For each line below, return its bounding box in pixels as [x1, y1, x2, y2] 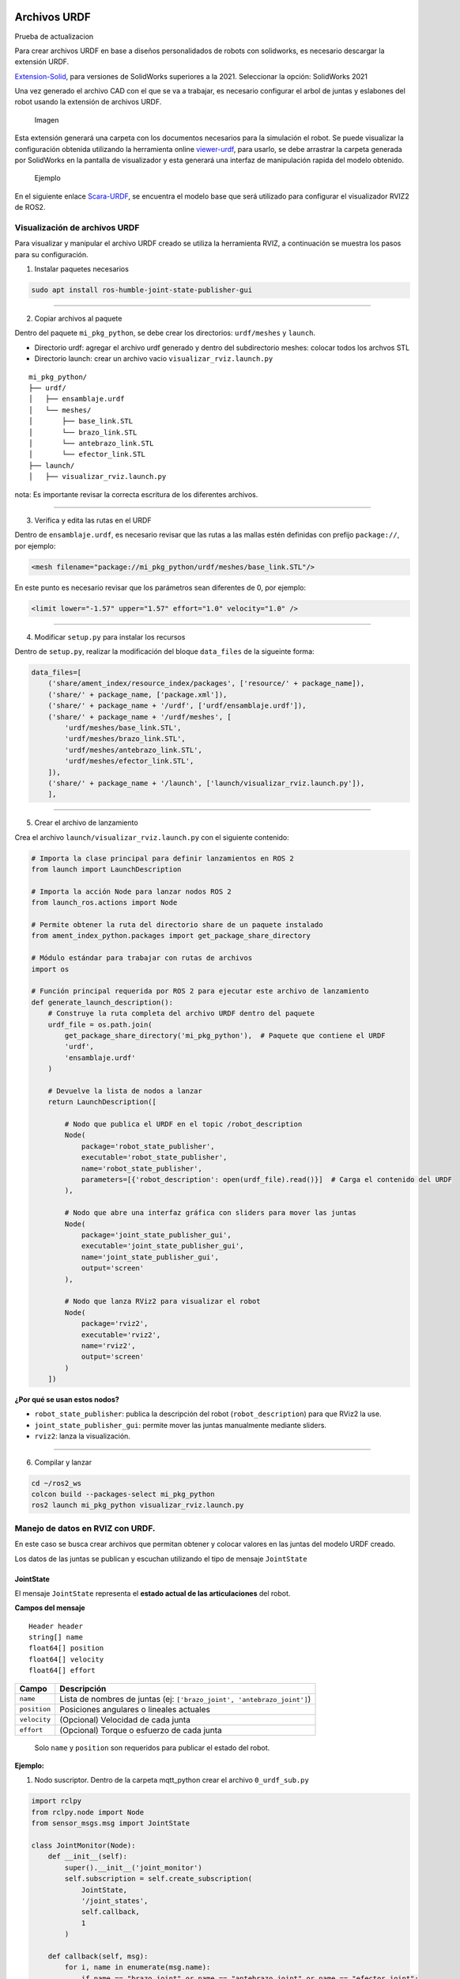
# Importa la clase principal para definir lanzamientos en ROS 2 [31, 853, 294, 863]
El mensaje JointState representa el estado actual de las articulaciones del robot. [14, 1588, 291, 1598]
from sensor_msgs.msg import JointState [31, 1819, 190, 1828]
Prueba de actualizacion [14, 32, 94, 41]
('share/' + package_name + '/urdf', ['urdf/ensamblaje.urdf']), [47, 701, 307, 710]
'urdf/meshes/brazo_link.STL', [64, 735, 186, 743]
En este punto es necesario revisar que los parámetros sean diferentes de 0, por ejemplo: [14, 583, 306, 592]
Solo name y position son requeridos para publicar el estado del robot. [34, 1742, 270, 1753]
